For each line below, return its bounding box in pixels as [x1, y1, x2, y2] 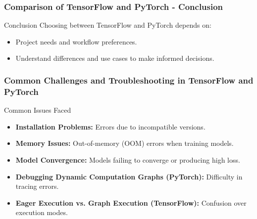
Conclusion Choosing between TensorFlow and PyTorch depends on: [4, 20, 211, 30]
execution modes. [15, 207, 68, 218]
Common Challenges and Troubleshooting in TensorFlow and [4, 74, 254, 86]
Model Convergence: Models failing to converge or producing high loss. [15, 154, 240, 165]
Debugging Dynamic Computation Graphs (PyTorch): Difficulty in [15, 171, 243, 181]
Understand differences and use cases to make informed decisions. [15, 53, 214, 63]
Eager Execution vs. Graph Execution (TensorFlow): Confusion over [15, 197, 247, 208]
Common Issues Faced [4, 105, 71, 115]
